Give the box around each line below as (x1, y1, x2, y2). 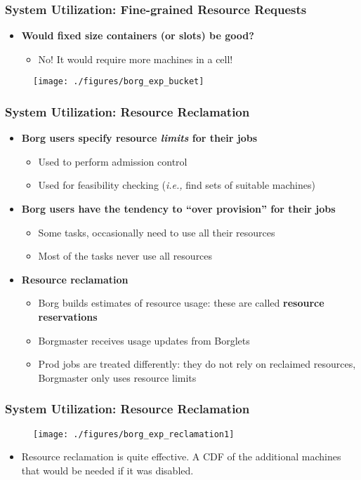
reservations (38, 309, 98, 324)
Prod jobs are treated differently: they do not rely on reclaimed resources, (38, 356, 356, 371)
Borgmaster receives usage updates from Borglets (38, 333, 250, 347)
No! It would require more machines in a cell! (38, 51, 233, 66)
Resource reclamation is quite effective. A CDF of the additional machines (21, 449, 341, 464)
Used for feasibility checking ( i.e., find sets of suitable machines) (38, 178, 315, 192)
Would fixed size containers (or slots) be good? (21, 28, 254, 43)
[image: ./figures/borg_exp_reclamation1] (33, 429, 235, 439)
